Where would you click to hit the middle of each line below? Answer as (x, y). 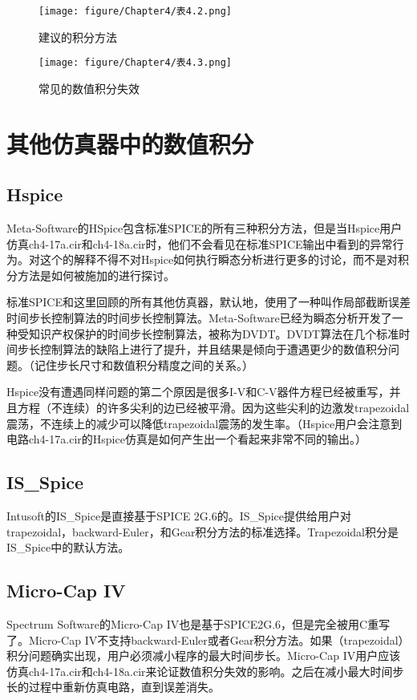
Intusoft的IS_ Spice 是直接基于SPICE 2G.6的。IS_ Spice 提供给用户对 (179, 516)
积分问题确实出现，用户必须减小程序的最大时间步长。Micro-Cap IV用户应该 (204, 655)
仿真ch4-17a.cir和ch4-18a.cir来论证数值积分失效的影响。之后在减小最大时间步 (205, 671)
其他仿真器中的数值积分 (130, 143)
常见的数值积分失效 (89, 88)
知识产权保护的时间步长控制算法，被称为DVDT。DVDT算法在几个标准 (214, 333)
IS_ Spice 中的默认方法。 (68, 547)
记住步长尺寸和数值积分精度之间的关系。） (144, 364)
